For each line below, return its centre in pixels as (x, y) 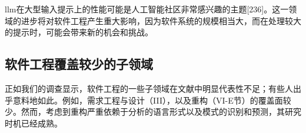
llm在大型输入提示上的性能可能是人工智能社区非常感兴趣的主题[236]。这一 (147, 9)
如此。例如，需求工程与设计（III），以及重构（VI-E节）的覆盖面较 (164, 100)
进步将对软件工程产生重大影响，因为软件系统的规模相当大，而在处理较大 (161, 20)
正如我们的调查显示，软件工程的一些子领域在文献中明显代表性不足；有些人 (149, 88)
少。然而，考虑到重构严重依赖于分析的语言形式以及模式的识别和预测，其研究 (153, 112)
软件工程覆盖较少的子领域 (79, 64)
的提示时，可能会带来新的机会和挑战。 (79, 32)
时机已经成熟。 (34, 123)
